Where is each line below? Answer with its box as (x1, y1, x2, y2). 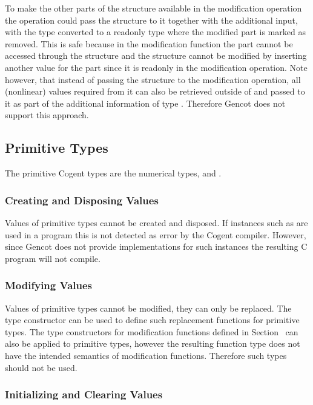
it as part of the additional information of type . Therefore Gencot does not (5, 96, 286, 109)
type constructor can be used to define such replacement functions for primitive (5, 313, 300, 326)
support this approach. (5, 109, 89, 121)
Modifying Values (5, 278, 92, 293)
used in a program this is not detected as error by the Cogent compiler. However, (5, 228, 306, 241)
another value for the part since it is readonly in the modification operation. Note (5, 61, 308, 73)
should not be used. (5, 361, 77, 373)
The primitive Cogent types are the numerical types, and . (5, 167, 222, 179)
